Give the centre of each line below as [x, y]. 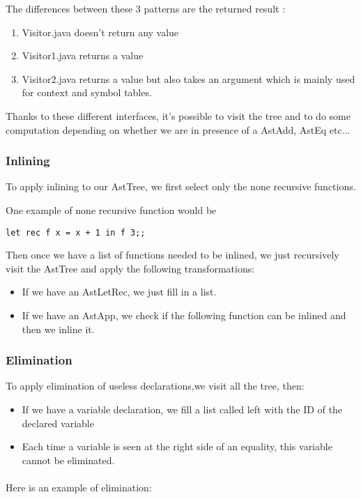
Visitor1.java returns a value [83, 55]
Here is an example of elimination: [79, 487]
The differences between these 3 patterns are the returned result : [146, 8]
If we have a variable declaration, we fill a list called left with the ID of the [182, 409]
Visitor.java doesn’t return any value [100, 32]
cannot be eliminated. [68, 460]
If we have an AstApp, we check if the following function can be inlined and [184, 315]
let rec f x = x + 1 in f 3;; [76, 232]
